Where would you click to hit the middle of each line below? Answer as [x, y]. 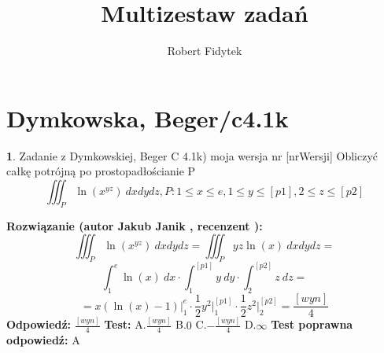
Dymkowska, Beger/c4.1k [148, 118]
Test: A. [125, 324]
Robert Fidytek [205, 51]
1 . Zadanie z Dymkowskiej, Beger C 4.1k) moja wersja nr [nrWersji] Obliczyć [192, 155]
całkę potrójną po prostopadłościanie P [101, 171]
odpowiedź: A [43, 340]
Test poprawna [312, 324]
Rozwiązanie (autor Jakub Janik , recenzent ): [135, 225]
